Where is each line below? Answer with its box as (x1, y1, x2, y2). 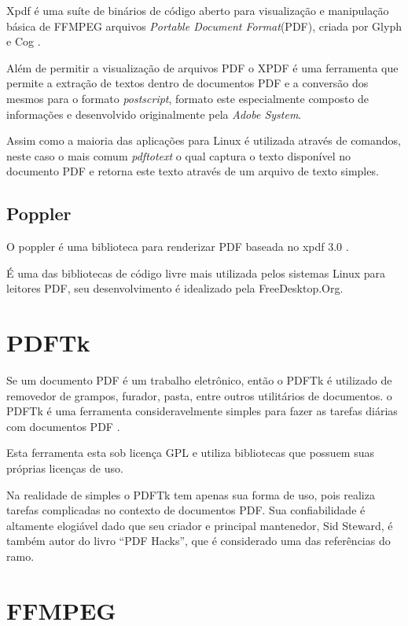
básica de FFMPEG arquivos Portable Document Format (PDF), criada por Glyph (6, 17, 402, 34)
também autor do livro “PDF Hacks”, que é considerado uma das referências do (6, 532, 391, 549)
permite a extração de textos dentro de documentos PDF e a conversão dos (6, 75, 369, 91)
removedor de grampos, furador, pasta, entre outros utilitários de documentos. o (6, 387, 392, 403)
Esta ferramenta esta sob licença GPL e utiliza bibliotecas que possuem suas (6, 444, 374, 461)
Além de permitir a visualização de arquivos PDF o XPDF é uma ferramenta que (6, 59, 399, 75)
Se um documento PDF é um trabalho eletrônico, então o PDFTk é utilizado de (6, 372, 392, 388)
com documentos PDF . (6, 418, 120, 434)
